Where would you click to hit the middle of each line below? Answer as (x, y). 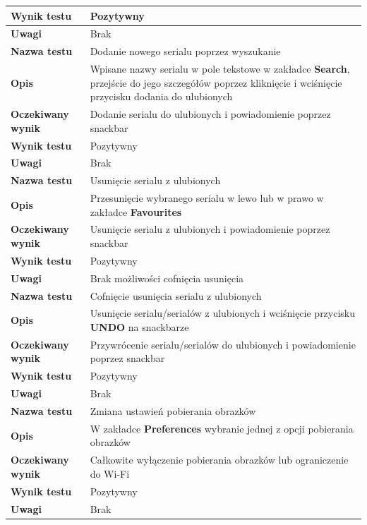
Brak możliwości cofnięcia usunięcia (167, 278)
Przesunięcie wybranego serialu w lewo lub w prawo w (207, 198)
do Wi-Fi (110, 473)
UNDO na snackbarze (139, 327)
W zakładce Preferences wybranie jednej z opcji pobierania (222, 428)
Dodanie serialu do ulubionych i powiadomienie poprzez (210, 114)
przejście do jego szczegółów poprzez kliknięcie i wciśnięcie (216, 82)
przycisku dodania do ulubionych (161, 96)
